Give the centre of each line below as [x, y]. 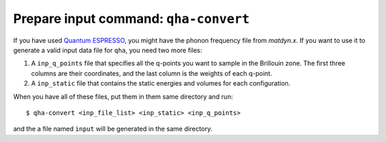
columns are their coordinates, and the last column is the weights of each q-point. [152, 73]
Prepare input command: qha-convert [132, 19]
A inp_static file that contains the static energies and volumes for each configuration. [161, 83]
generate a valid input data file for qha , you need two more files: [108, 50]
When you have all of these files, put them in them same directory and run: [123, 96]
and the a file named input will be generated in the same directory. [113, 129]
